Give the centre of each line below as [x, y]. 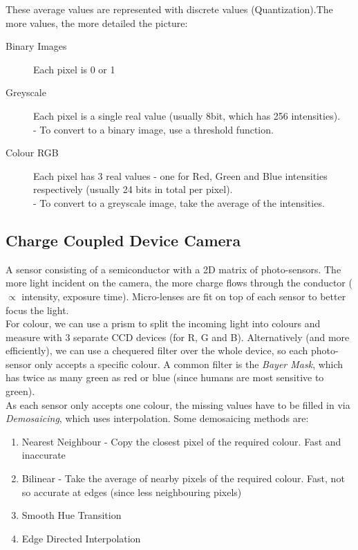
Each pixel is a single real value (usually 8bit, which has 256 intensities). [187, 115]
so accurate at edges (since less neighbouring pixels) [132, 492]
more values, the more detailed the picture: [97, 22]
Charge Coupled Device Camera [123, 240]
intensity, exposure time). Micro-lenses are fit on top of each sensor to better [184, 296]
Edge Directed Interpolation [81, 538]
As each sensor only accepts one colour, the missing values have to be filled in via [178, 404]
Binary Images [36, 46]
